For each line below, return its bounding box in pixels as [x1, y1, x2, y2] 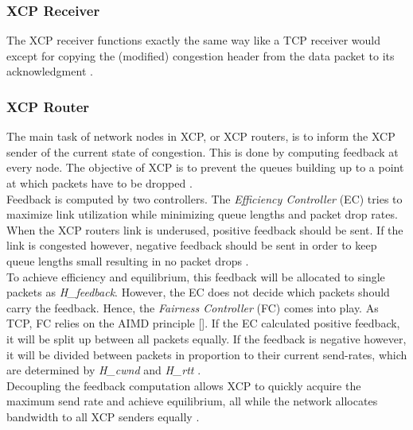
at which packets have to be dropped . [6, 175, 193, 191]
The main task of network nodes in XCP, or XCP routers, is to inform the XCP [6, 128, 395, 145]
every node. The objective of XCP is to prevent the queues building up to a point [6, 159, 404, 176]
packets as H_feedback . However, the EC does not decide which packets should [6, 284, 390, 300]
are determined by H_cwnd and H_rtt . [6, 362, 201, 378]
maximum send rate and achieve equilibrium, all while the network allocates [6, 393, 378, 409]
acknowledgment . [6, 63, 93, 79]
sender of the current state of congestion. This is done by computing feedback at [6, 143, 399, 160]
